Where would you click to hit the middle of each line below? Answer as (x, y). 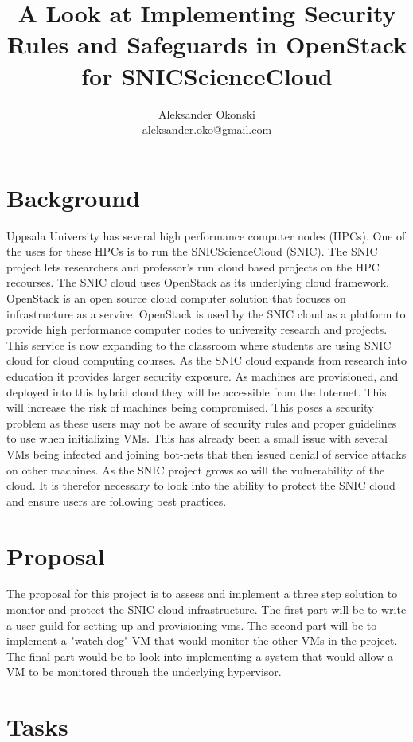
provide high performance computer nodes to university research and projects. (197, 329)
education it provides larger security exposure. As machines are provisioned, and (203, 375)
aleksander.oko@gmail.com (207, 129)
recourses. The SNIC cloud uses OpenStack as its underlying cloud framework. (198, 282)
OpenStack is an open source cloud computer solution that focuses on (176, 298)
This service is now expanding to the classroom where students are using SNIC (199, 344)
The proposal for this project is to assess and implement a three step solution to (202, 594)
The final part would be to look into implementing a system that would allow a (200, 656)
